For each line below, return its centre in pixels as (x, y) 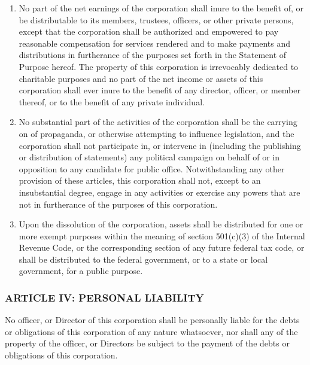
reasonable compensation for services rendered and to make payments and (155, 43)
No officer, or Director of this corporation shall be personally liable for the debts (152, 320)
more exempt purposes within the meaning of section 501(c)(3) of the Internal (162, 235)
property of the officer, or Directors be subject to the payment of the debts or (147, 343)
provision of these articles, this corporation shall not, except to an (140, 180)
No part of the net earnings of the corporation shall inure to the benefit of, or (161, 8)
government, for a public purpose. (81, 271)
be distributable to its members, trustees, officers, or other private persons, (156, 19)
